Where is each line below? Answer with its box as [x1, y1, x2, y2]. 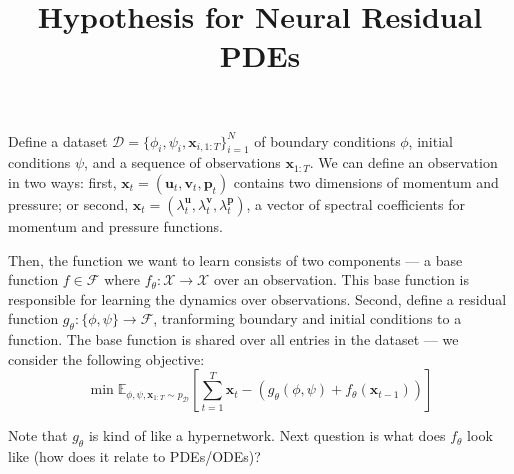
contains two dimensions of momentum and [233, 171, 499, 192]
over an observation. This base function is [213, 269, 470, 290]
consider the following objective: [8, 348, 205, 369]
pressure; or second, [8, 193, 129, 214]
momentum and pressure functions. [8, 215, 223, 236]
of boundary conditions [254, 130, 396, 151]
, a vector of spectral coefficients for [246, 193, 465, 214]
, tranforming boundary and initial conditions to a [153, 308, 462, 329]
